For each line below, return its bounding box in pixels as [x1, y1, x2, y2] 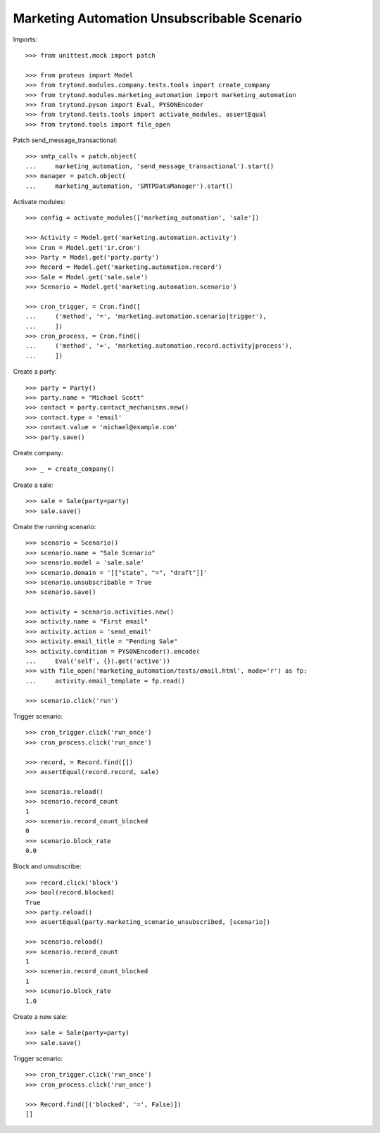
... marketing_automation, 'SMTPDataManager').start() [25, 182, 234, 190]
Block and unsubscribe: [13, 862, 82, 871]
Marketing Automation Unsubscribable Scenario [13, 11, 303, 26]
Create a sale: [13, 481, 53, 489]
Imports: [13, 35, 38, 44]
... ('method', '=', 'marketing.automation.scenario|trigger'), [25, 312, 267, 320]
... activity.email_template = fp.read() [25, 676, 186, 685]
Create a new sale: [13, 1012, 68, 1020]
